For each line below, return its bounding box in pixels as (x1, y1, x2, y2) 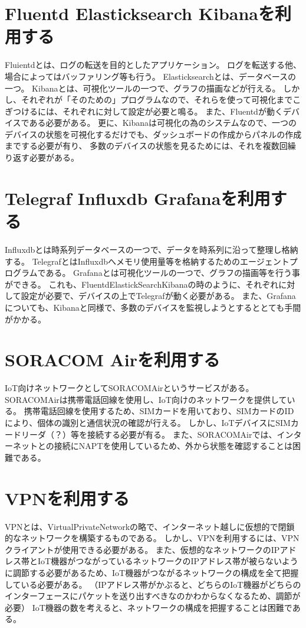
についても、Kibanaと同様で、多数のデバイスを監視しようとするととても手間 (5, 301, 301, 313)
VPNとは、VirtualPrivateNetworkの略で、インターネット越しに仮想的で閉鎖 (5, 520, 295, 532)
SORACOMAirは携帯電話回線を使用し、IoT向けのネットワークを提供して (5, 393, 287, 405)
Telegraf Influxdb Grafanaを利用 (5, 186, 271, 210)
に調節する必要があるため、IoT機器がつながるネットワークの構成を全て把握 (5, 566, 299, 578)
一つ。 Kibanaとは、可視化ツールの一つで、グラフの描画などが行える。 (5, 82, 281, 94)
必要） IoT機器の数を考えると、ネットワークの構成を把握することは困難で (5, 601, 292, 613)
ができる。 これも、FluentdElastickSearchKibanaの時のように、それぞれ (5, 278, 279, 290)
